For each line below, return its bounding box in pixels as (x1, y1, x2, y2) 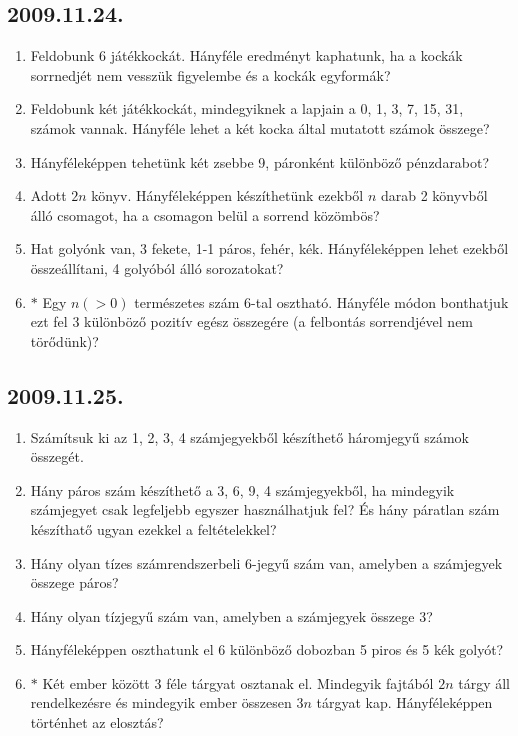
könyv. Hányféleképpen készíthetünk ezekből (91, 185, 364, 206)
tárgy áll (458, 672, 510, 693)
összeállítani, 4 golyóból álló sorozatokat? (30, 257, 284, 278)
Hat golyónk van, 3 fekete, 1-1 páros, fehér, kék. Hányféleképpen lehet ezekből (30, 238, 509, 259)
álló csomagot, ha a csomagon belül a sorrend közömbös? (30, 204, 380, 225)
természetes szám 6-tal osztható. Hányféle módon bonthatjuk (134, 291, 509, 312)
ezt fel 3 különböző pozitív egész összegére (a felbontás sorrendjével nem (30, 311, 474, 332)
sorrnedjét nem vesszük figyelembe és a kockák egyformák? (30, 64, 391, 85)
